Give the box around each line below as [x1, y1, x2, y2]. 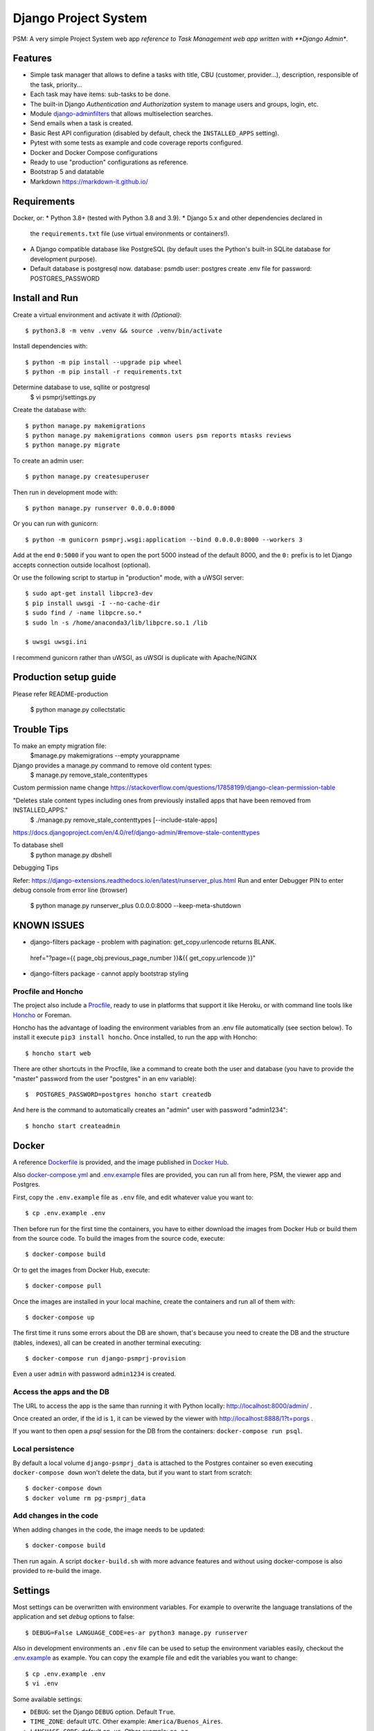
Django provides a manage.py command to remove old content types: [12, 761, 213, 769]
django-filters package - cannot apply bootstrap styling [30, 969, 189, 978]
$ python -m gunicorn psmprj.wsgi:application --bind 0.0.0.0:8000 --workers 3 [25, 535, 303, 544]
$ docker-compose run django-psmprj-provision [25, 1354, 186, 1363]
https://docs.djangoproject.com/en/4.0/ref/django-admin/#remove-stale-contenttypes [12, 828, 260, 836]
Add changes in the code [12, 1511, 98, 1521]
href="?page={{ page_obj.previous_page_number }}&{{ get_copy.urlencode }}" [30, 953, 256, 962]
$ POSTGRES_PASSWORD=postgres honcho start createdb [25, 1091, 211, 1098]
